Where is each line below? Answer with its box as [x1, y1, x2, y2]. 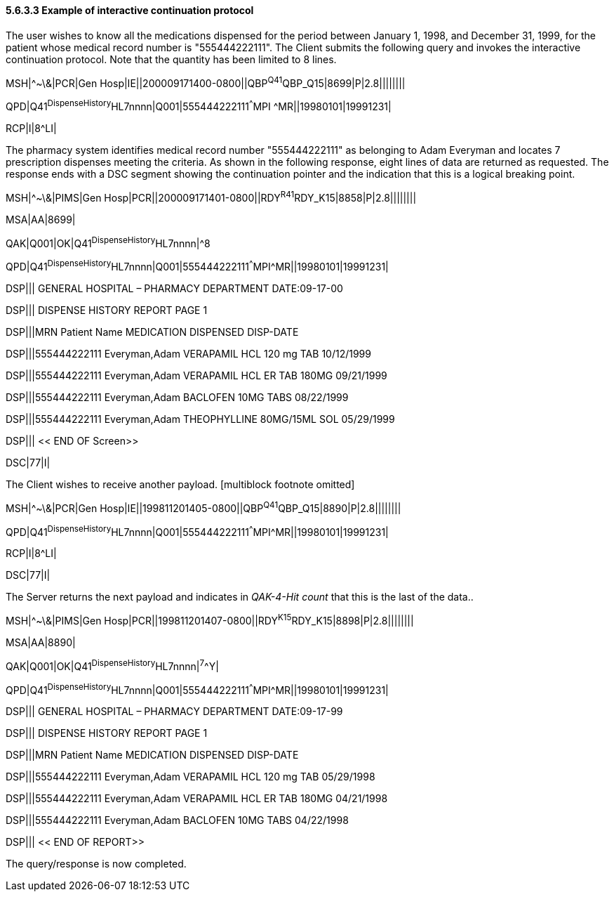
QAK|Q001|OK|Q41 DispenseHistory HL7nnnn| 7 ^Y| [6, 657, 219, 672]
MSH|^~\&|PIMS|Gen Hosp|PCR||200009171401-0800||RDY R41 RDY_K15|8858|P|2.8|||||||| [6, 189, 417, 204]
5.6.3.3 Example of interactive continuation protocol [6, 4, 254, 16]
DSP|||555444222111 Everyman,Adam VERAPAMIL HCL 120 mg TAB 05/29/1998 [6, 771, 375, 783]
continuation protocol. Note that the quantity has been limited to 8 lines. [6, 53, 337, 65]
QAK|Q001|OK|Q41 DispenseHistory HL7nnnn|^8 [6, 235, 211, 249]
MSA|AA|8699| [6, 213, 76, 225]
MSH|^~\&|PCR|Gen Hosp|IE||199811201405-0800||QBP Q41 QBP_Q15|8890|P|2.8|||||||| [6, 499, 401, 514]
